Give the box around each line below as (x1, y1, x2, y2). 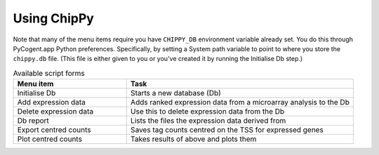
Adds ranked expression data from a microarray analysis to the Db (130, 97, 350, 107)
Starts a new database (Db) (130, 88, 221, 98)
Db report (17, 116, 49, 126)
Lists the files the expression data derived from (130, 116, 286, 126)
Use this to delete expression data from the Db (130, 107, 285, 116)
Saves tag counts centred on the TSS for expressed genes (130, 125, 324, 135)
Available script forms (13, 68, 86, 78)
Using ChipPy (13, 11, 94, 26)
